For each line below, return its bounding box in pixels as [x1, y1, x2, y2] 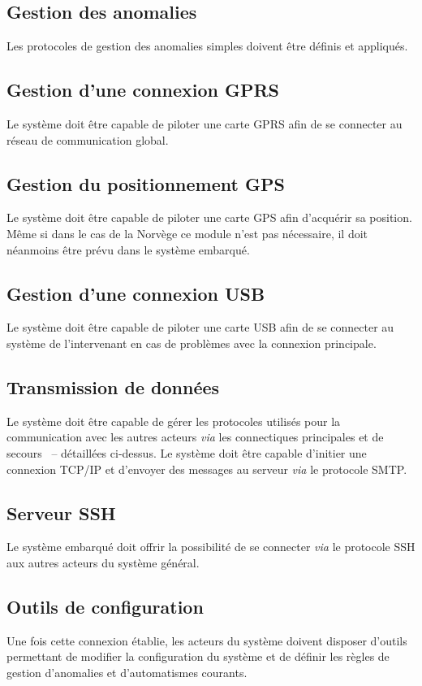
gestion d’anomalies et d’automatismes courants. [6, 663, 248, 680]
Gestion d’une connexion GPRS [6, 77, 279, 102]
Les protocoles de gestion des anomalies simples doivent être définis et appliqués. [6, 37, 408, 54]
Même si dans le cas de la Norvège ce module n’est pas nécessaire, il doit [6, 224, 368, 241]
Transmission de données [6, 374, 220, 399]
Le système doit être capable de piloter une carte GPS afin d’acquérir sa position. [6, 209, 412, 226]
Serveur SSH [6, 500, 116, 525]
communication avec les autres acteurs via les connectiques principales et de [6, 428, 384, 445]
